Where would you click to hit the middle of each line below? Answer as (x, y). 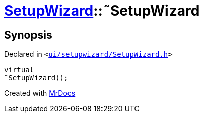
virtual (19, 70)
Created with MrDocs (40, 93)
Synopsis (28, 35)
